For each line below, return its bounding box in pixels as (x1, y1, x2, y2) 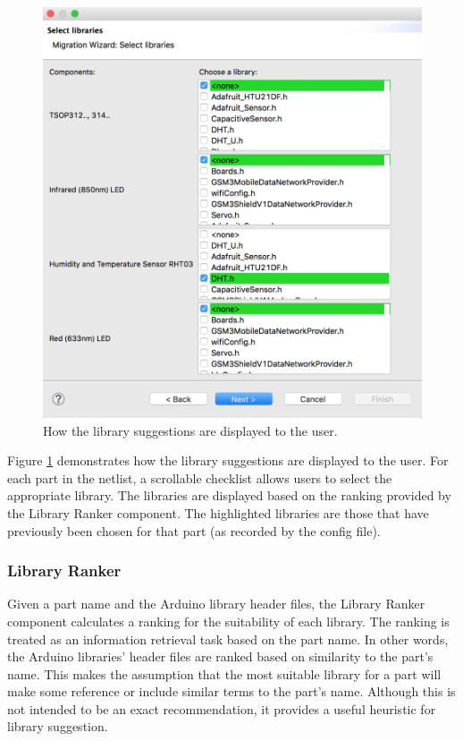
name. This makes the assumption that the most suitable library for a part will (7, 664, 442, 683)
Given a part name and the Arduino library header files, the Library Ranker (7, 594, 425, 613)
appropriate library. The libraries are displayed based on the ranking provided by (7, 486, 451, 505)
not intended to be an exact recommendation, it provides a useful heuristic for (7, 699, 436, 718)
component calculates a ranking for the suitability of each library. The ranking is (7, 611, 450, 630)
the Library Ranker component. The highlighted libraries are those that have (7, 503, 429, 522)
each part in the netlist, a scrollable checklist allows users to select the (7, 468, 392, 487)
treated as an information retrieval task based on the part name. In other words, (7, 629, 449, 648)
